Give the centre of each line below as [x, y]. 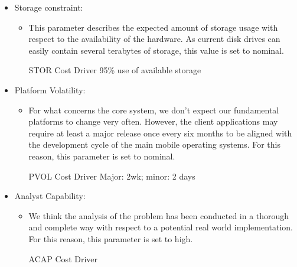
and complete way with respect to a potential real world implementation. [161, 227]
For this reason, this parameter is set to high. [111, 238]
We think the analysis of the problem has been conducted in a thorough [159, 215]
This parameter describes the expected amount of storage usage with [153, 27]
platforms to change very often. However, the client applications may [153, 121]
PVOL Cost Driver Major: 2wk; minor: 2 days [112, 176]
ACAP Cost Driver [63, 258]
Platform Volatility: [50, 89]
